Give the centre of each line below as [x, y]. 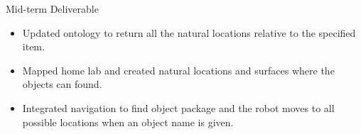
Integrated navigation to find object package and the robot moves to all [178, 107]
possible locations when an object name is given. [128, 122]
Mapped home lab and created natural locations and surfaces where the [178, 70]
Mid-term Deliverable [52, 9]
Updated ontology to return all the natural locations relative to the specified [189, 32]
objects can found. [62, 84]
